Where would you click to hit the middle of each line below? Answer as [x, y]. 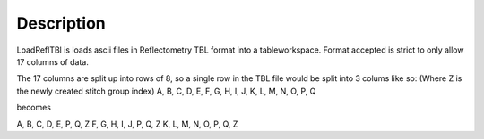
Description [61, 23]
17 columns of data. [52, 61]
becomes [34, 108]
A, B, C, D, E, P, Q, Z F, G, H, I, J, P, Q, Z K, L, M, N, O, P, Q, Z [127, 124]
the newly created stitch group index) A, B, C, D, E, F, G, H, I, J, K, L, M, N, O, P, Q [166, 91]
